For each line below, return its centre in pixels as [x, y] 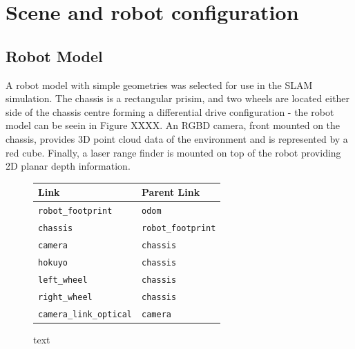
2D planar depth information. [68, 166]
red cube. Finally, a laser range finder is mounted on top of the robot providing [173, 152]
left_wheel [63, 280]
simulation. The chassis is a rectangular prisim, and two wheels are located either [178, 98]
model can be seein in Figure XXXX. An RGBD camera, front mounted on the [173, 125]
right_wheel [65, 297]
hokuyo [53, 262]
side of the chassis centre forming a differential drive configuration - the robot [170, 111]
